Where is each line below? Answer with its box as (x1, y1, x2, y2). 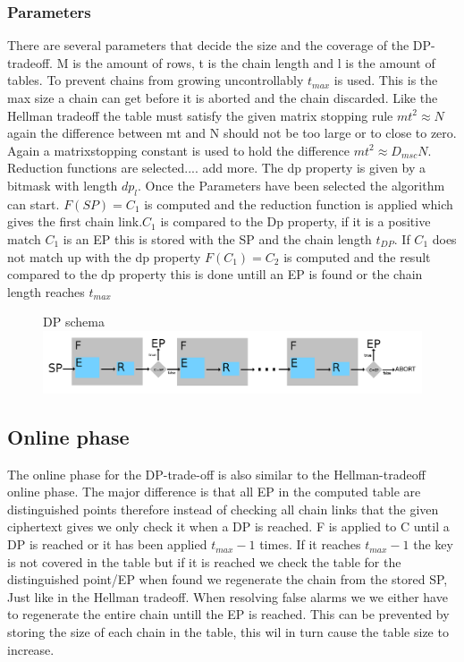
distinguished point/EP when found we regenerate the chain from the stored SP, (7, 570, 448, 589)
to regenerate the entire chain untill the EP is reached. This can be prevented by (7, 605, 450, 624)
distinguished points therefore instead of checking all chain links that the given (7, 499, 439, 518)
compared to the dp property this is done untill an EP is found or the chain (7, 265, 423, 284)
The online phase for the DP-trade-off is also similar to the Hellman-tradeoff (7, 464, 426, 483)
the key (413, 535, 453, 554)
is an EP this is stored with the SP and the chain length (63, 229, 372, 248)
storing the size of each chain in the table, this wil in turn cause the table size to (7, 623, 449, 641)
